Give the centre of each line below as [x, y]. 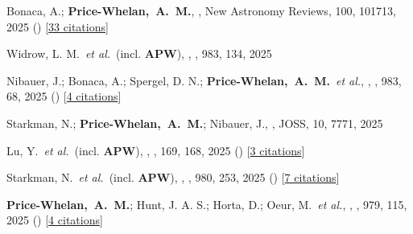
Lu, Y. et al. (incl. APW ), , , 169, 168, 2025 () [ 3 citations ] [156, 150]
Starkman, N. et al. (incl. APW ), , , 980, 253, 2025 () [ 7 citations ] [173, 177]
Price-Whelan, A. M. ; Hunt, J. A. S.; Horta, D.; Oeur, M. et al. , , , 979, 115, [207, 204]
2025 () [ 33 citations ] [58, 26]
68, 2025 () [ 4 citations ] [64, 96]
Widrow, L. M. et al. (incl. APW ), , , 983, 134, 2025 [139, 53]
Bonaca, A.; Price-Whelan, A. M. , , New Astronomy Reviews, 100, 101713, [201, 10]
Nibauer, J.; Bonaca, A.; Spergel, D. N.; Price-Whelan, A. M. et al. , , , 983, [204, 80]
